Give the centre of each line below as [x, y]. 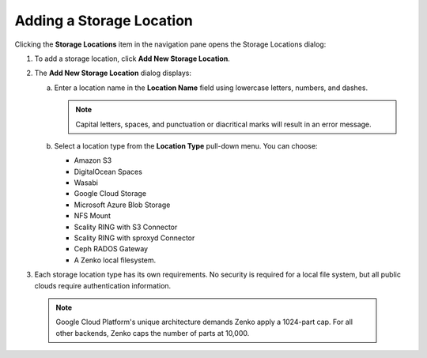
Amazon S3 [93, 160]
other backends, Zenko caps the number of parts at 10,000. [153, 333]
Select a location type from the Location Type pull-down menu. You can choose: [186, 145]
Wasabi [86, 183]
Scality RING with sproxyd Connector [134, 238]
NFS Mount [92, 216]
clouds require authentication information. [103, 285]
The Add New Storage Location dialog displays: [113, 73]
